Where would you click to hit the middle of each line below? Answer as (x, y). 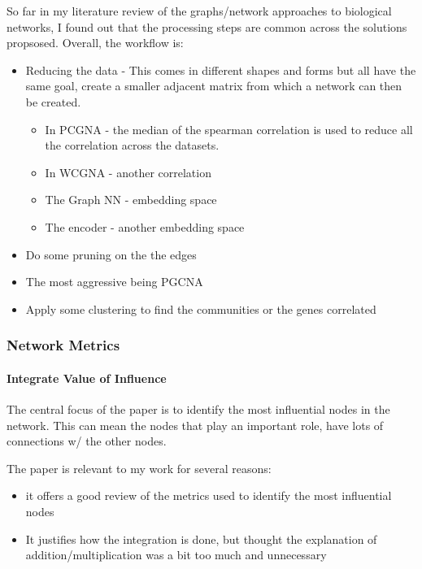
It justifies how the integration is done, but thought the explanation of (201, 539)
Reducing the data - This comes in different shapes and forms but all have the (221, 69)
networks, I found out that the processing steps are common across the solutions (207, 26)
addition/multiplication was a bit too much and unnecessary (176, 555)
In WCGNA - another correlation (128, 172)
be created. (53, 101)
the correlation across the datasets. (132, 145)
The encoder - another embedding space (145, 226)
